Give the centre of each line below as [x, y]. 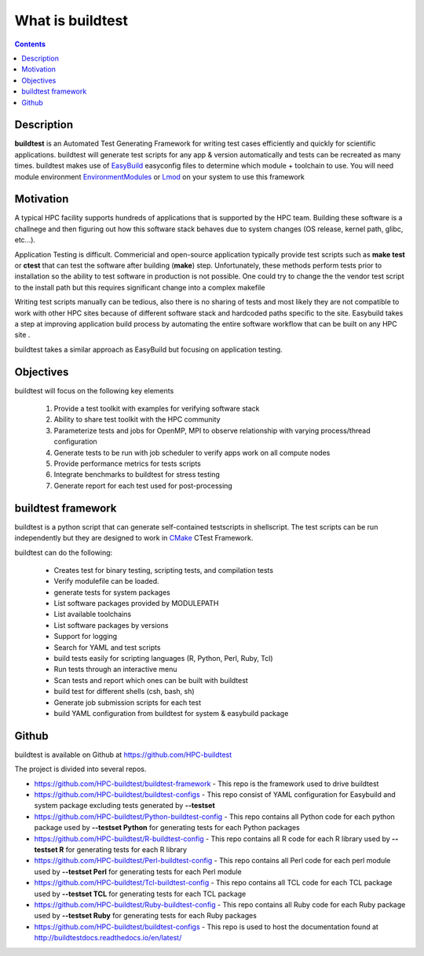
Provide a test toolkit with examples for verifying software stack [157, 408]
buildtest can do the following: [64, 552]
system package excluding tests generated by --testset [124, 806]
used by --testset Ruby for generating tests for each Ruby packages [145, 916]
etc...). [25, 240]
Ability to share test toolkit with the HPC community [137, 419]
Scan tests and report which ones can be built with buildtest [151, 680]
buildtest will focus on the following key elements [94, 390]
